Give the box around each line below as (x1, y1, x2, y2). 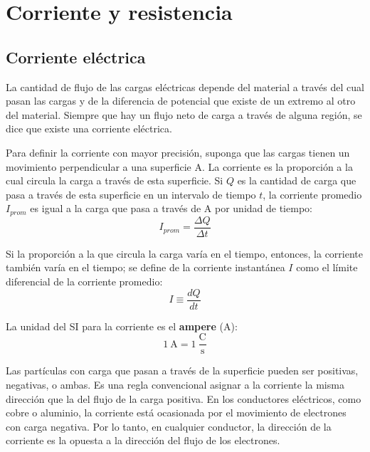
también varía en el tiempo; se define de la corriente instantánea (6, 260, 285, 275)
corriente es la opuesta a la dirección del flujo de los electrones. (6, 433, 280, 448)
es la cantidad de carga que (237, 173, 356, 188)
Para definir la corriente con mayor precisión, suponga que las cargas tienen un (6, 144, 350, 159)
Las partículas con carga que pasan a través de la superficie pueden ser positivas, (6, 363, 359, 378)
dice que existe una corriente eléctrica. (6, 121, 172, 136)
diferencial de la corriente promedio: (6, 274, 163, 289)
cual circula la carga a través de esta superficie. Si (6, 173, 223, 188)
